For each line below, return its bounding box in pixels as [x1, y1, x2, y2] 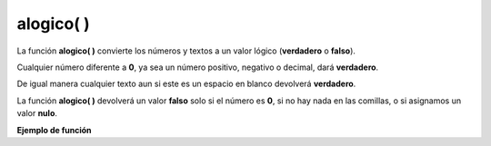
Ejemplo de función [16, 124, 92, 135]
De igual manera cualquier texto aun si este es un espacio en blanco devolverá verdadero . [16, 78, 356, 90]
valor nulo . [16, 108, 58, 119]
